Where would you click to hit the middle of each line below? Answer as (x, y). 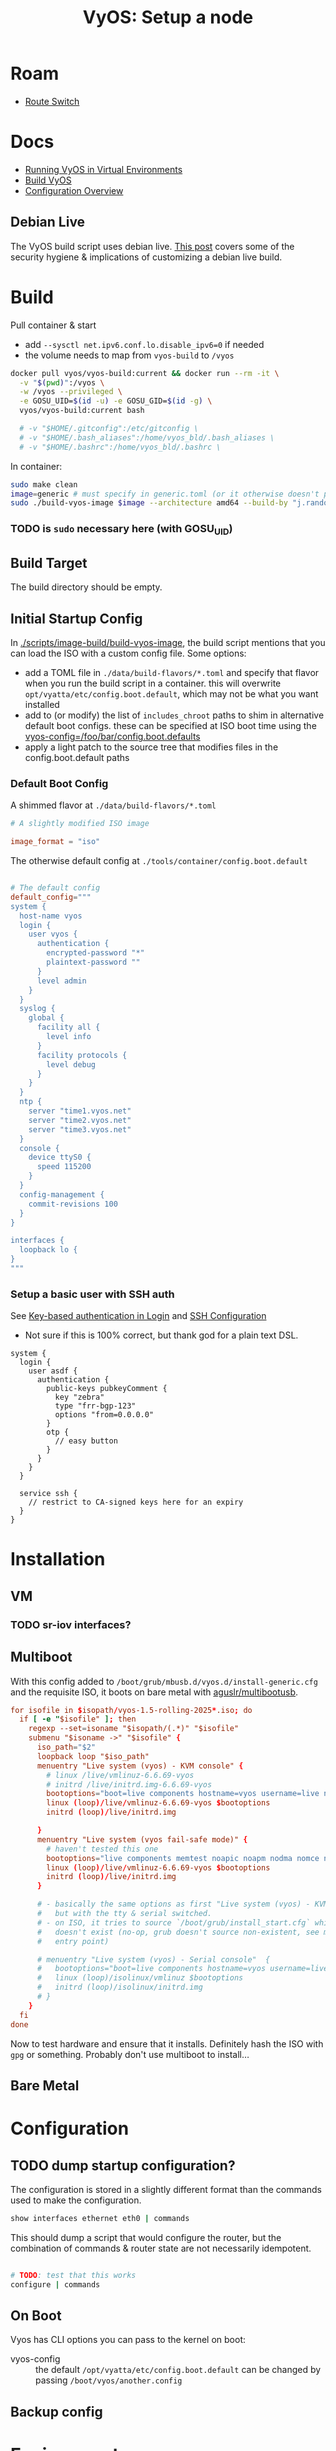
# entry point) (73, 1941)
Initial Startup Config (76, 618)
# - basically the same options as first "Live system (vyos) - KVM (182, 1904)
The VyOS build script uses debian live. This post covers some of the (152, 246)
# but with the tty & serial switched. (124, 1914)
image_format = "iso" (55, 842)
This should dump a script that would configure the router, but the (146, 2237)
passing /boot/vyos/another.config (109, 2380)
